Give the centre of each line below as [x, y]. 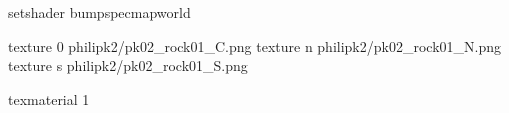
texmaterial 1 [49, 98]
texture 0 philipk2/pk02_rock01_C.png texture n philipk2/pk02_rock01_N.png [254, 45]
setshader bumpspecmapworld [99, 12]
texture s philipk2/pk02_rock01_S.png [128, 65]
